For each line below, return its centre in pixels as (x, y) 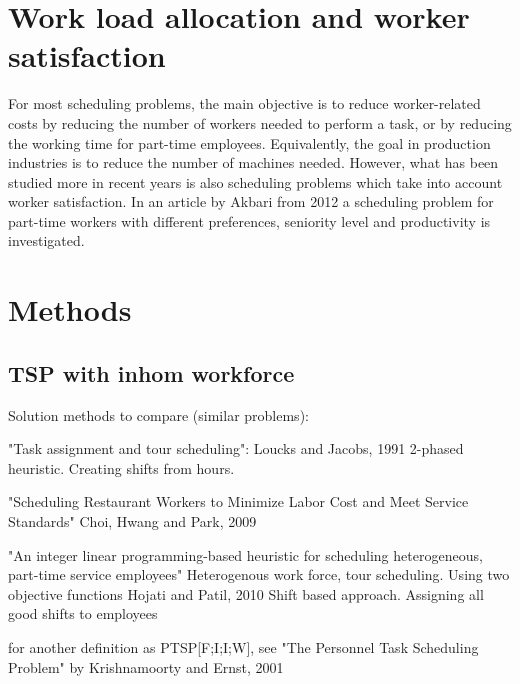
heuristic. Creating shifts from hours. (121, 467)
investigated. (46, 240)
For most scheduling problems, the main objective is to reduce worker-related (244, 103)
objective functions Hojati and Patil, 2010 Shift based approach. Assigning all (246, 593)
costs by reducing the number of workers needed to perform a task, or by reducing (260, 122)
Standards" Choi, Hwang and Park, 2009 (132, 521)
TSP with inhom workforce (151, 372)
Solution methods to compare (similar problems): (158, 414)
